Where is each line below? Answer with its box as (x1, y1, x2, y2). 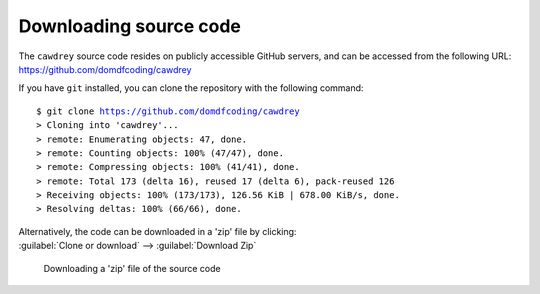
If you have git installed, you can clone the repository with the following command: (18, 82, 364, 94)
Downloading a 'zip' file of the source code (43, 262, 221, 274)
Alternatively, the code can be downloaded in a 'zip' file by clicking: (18, 225, 297, 237)
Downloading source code (18, 15, 242, 37)
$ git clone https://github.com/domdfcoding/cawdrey (36, 105, 300, 117)
